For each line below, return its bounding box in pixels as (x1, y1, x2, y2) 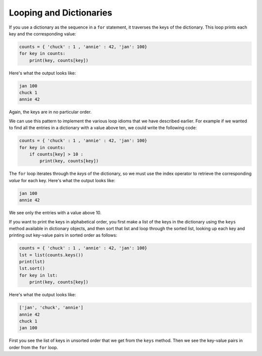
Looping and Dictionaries (9, 7, 113, 18)
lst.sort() (19, 266, 45, 271)
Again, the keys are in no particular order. (9, 109, 92, 115)
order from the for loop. (9, 344, 58, 350)
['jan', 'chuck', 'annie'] (19, 305, 83, 310)
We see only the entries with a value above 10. (9, 210, 102, 216)
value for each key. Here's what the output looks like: (9, 177, 115, 183)
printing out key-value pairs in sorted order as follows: (9, 232, 117, 238)
